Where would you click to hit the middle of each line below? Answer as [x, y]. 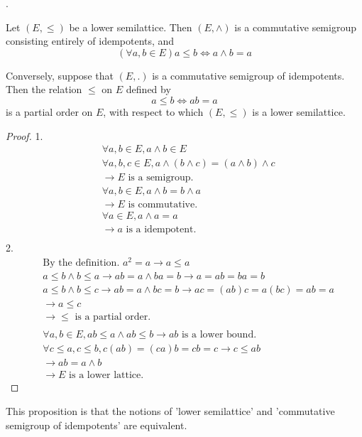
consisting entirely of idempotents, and [90, 41]
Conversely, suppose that [60, 75]
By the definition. [81, 263]
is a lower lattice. [106, 376]
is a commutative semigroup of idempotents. [248, 75]
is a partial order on [49, 111]
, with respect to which [153, 111]
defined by [148, 89]
